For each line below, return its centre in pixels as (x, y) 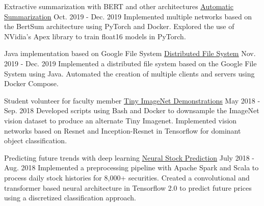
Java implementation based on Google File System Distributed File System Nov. (130, 53)
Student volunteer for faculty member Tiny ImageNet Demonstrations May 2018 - (132, 100)
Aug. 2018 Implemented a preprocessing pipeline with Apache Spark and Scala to (131, 168)
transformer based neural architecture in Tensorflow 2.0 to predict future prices (128, 187)
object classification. (36, 140)
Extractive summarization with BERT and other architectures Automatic (119, 6)
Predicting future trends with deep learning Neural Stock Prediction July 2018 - (129, 157)
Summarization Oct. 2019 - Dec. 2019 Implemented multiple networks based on (128, 16)
